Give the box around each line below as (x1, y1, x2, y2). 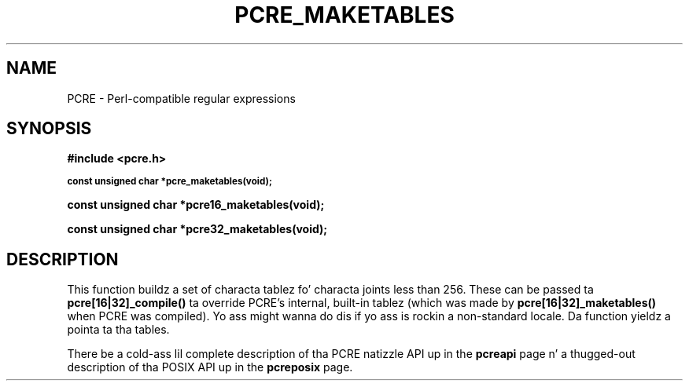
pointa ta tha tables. (67, 323, 170, 337)
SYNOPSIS (6, 119, 92, 139)
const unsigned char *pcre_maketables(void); (67, 176, 272, 188)
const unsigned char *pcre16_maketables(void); (67, 198, 325, 212)
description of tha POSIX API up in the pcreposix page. (67, 360, 353, 374)
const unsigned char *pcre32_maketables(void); (67, 222, 328, 236)
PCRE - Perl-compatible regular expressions (67, 91, 296, 105)
